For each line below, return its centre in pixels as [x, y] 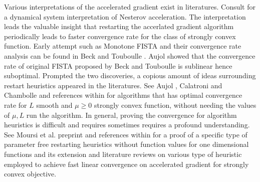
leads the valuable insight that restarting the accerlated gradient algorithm [119, 26]
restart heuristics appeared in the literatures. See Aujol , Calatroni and [113, 85]
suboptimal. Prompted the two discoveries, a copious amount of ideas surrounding [130, 75]
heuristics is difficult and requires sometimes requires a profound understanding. [127, 125]
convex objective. [30, 174]
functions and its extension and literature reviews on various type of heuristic [123, 154]
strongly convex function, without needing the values [175, 105]
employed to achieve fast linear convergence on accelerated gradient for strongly [126, 164]
